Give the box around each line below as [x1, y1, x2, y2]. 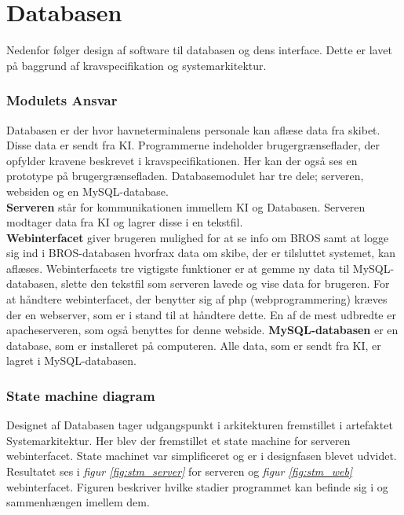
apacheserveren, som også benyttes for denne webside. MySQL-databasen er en [6, 322, 399, 338]
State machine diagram [6, 385, 155, 405]
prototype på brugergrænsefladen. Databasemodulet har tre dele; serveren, [6, 167, 364, 184]
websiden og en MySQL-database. [6, 182, 169, 199]
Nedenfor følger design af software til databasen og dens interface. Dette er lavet [6, 42, 392, 58]
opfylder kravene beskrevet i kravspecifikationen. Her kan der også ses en [6, 152, 358, 168]
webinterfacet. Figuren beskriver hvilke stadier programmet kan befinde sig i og [6, 478, 388, 495]
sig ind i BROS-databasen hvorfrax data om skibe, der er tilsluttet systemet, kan [6, 245, 396, 261]
